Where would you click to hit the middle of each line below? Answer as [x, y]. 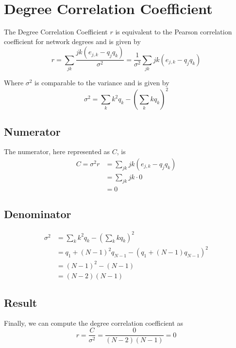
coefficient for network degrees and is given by [72, 41]
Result [21, 303]
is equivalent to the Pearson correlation [174, 32]
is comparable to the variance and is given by [102, 83]
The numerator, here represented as [57, 151]
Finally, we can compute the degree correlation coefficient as [94, 323]
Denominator [38, 214]
